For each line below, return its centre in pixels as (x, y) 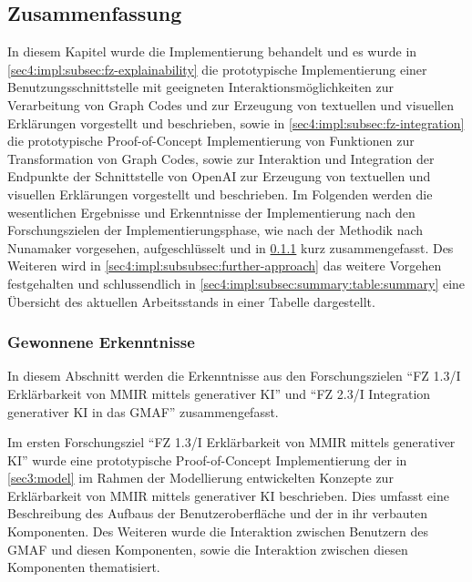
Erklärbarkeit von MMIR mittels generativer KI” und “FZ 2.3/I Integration (219, 393)
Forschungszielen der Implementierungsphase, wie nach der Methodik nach (215, 230)
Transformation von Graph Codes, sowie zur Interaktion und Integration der (221, 158)
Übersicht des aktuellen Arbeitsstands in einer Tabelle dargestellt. (191, 301)
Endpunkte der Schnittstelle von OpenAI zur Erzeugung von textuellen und (219, 176)
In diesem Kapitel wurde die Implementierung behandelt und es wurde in (212, 51)
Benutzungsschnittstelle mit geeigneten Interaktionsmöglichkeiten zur (201, 87)
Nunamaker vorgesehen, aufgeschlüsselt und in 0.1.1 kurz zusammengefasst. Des (231, 247)
